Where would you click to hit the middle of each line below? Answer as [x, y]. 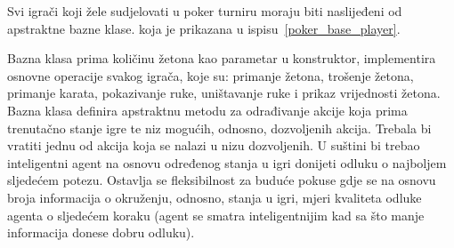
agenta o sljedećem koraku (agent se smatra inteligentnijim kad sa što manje [216, 215]
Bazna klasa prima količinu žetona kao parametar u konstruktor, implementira [222, 58]
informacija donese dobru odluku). [101, 232]
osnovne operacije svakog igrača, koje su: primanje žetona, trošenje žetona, [211, 75]
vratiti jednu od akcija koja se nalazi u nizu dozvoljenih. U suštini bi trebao [214, 145]
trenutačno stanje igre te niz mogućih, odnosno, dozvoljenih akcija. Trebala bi [219, 128]
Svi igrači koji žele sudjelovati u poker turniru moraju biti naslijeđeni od [205, 11]
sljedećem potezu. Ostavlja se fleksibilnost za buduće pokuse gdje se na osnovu [222, 180]
